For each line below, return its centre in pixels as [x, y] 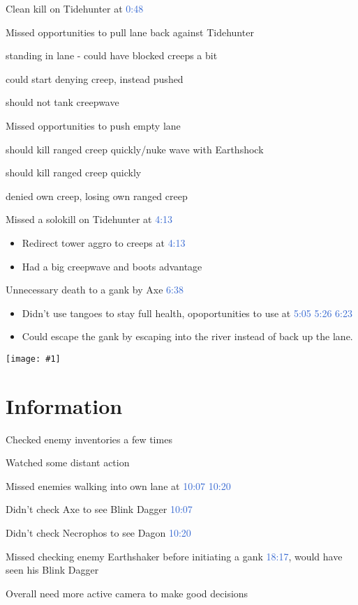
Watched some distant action [68, 462]
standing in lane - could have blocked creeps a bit [112, 55]
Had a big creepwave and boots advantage [112, 266]
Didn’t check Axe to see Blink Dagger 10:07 [99, 509]
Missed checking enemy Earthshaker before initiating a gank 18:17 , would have [174, 556]
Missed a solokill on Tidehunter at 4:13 [89, 219]
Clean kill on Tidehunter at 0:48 [75, 8]
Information [64, 405]
